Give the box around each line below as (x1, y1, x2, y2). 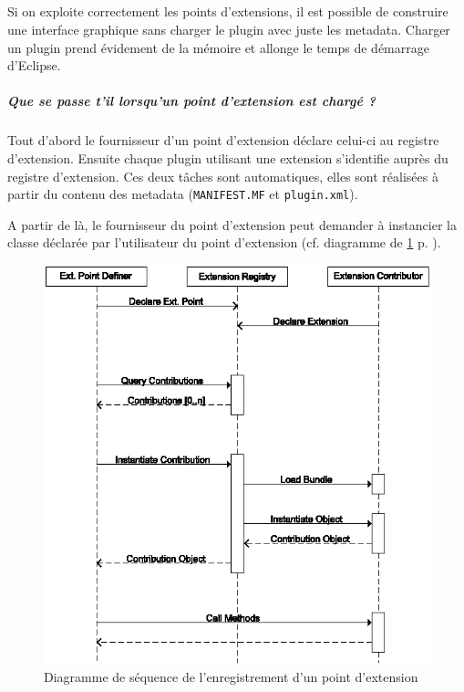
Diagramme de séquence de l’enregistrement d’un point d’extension (44, 666, 418, 686)
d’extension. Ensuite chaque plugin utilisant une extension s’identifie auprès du (7, 148, 449, 167)
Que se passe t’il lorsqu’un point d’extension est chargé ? (7, 91, 376, 110)
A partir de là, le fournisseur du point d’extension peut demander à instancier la (7, 215, 457, 234)
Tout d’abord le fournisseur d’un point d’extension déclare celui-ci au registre (7, 131, 439, 150)
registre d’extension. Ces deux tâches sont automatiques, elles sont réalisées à (7, 166, 438, 185)
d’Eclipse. (7, 56, 61, 75)
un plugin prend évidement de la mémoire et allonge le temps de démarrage (7, 37, 429, 57)
